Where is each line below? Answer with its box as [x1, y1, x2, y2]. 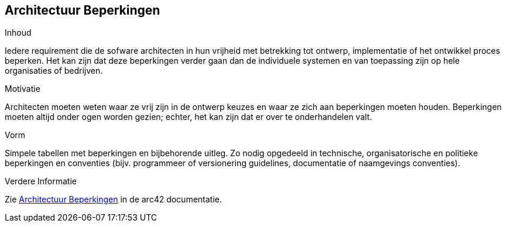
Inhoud [5, 27, 32, 38]
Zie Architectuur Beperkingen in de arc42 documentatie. [5, 194, 222, 205]
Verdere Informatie [5, 176, 77, 187]
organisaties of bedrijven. [5, 66, 103, 76]
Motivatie [5, 84, 40, 94]
